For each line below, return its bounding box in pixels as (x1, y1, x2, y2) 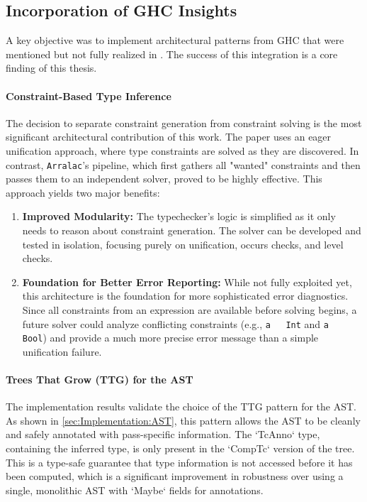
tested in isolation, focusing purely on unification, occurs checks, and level (22, 236, 344, 251)
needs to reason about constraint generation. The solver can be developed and (22, 223, 361, 237)
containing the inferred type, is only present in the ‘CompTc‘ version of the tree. (6, 441, 355, 456)
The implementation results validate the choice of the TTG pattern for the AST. (6, 399, 357, 414)
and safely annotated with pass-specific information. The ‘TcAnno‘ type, (6, 427, 320, 442)
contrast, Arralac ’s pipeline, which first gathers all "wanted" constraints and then (6, 157, 361, 172)
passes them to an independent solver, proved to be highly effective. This (6, 171, 322, 186)
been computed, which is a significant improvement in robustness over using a (6, 469, 344, 484)
